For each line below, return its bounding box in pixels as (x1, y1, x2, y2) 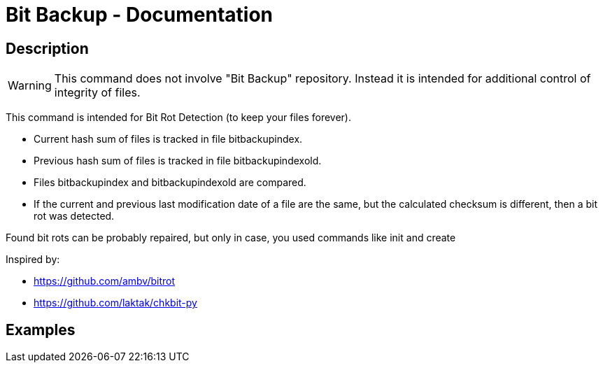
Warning (8, 78, 52, 93)
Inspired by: (6, 253, 60, 266)
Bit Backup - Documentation (6, 3, 273, 27)
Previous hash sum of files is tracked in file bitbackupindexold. (34, 155, 322, 167)
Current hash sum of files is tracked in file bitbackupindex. (34, 133, 303, 146)
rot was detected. (34, 210, 115, 222)
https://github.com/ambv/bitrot (34, 275, 176, 288)
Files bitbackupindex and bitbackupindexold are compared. (34, 176, 306, 189)
